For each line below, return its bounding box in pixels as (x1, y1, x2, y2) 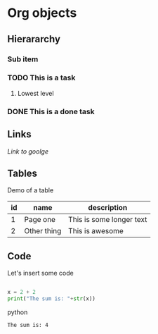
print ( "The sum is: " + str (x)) (7, 295, 96, 302)
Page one (24, 215, 56, 225)
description (88, 203, 128, 213)
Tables (7, 167, 37, 179)
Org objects (7, 5, 77, 21)
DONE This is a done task (7, 106, 95, 116)
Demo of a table (7, 186, 54, 194)
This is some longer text (67, 215, 147, 225)
